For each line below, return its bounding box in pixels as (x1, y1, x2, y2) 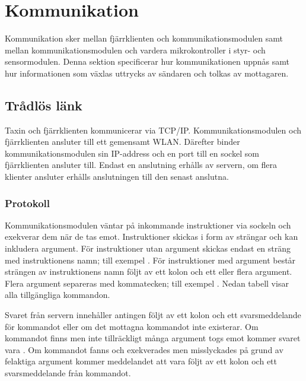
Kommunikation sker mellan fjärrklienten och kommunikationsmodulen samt (5, 32, 283, 45)
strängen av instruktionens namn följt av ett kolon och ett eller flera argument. (5, 265, 292, 278)
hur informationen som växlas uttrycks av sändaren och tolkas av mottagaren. (5, 66, 289, 79)
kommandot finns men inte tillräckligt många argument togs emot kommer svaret (5, 332, 301, 344)
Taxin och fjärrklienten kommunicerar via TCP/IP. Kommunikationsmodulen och (5, 123, 302, 136)
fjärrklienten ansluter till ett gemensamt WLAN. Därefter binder (5, 135, 240, 148)
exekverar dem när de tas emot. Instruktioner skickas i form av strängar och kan (5, 230, 298, 243)
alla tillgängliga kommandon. (5, 288, 110, 301)
